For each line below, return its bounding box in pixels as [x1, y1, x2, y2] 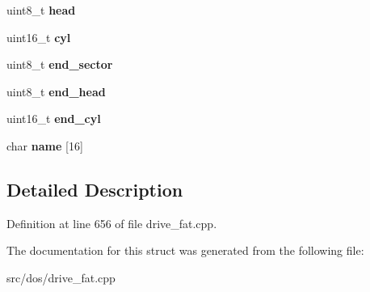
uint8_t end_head [6, 83, 106, 99]
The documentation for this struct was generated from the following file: [6, 242, 364, 259]
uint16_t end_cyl [6, 110, 101, 127]
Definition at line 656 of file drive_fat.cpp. [6, 214, 217, 231]
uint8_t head [6, 2, 76, 18]
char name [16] [6, 137, 83, 154]
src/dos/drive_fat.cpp [6, 269, 116, 286]
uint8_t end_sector [6, 56, 113, 73]
